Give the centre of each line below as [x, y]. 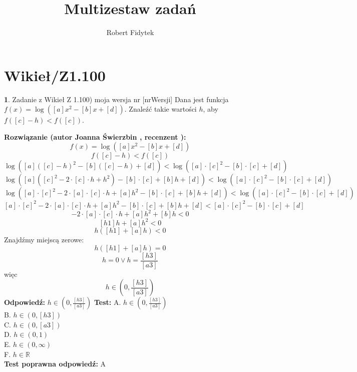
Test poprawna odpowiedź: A [55, 364]
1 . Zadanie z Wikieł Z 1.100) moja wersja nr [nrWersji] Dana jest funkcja [116, 99]
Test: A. [107, 302]
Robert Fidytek [130, 32]
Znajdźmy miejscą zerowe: [44, 239]
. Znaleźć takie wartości [160, 109]
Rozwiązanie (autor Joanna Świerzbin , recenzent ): [95, 136]
